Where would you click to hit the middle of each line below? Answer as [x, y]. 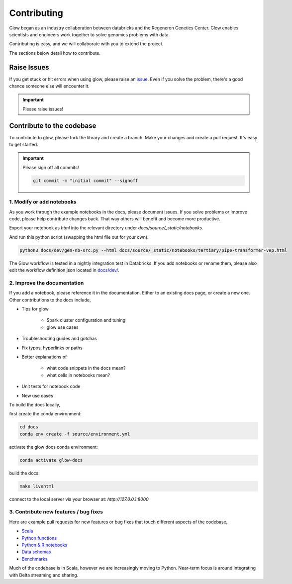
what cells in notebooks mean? [78, 375]
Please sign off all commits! [51, 167]
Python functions [39, 538]
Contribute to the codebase [53, 126]
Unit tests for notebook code [51, 387]
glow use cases [63, 327]
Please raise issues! [43, 109]
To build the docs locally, [35, 404]
